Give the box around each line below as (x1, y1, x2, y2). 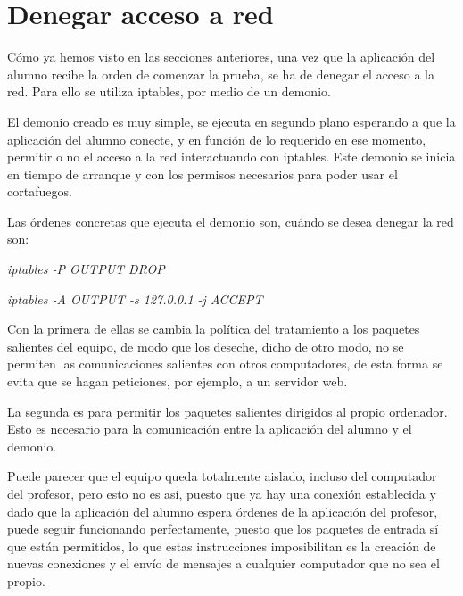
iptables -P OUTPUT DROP (7, 260, 165, 278)
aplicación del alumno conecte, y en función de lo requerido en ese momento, (7, 129, 426, 148)
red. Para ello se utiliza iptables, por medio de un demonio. (7, 82, 331, 101)
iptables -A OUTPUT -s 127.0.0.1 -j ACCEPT (7, 289, 263, 308)
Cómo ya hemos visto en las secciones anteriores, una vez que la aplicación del (7, 47, 435, 66)
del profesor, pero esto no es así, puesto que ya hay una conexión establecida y (7, 484, 436, 502)
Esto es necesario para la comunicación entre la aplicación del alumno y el (7, 419, 412, 438)
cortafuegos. (7, 182, 72, 201)
